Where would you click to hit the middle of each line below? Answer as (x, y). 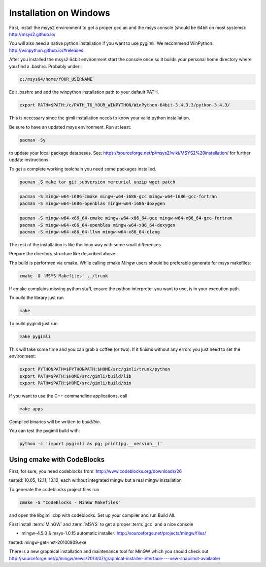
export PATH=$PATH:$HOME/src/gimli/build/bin (75, 383)
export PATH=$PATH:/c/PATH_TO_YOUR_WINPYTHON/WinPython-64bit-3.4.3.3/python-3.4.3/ (125, 105)
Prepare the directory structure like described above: (63, 254)
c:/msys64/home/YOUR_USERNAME (56, 79)
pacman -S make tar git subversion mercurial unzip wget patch (98, 182)
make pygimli (35, 336)
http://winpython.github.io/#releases (46, 50)
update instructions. (30, 160)
